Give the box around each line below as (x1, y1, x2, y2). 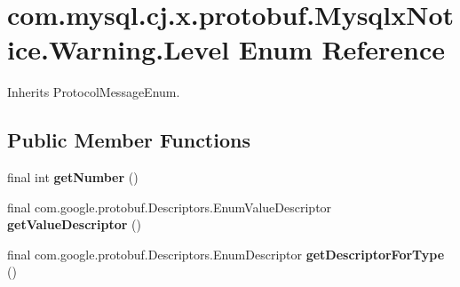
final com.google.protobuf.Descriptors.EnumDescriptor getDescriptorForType (7, 244, 445, 263)
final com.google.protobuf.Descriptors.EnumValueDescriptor (7, 197, 332, 216)
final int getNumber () (7, 168, 139, 187)
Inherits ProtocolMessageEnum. (7, 83, 180, 101)
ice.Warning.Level (7, 31, 230, 68)
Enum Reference (238, 31, 445, 68)
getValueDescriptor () (7, 215, 141, 234)
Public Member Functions (7, 126, 250, 154)
